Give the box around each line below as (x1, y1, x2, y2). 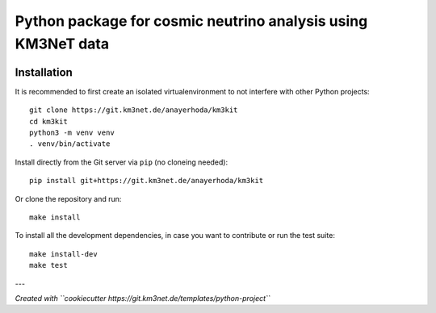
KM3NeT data (15, 35, 110, 52)
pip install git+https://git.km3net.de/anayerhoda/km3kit (29, 176, 264, 186)
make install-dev (29, 249, 98, 258)
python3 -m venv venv (29, 128, 115, 137)
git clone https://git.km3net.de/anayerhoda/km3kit (29, 106, 238, 115)
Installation (15, 65, 73, 79)
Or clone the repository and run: (15, 194, 122, 203)
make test (29, 261, 68, 270)
